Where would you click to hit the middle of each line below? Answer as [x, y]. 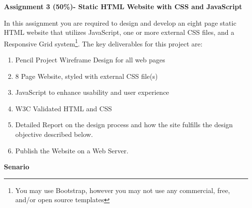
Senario [17, 167]
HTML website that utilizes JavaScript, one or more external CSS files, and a [119, 32]
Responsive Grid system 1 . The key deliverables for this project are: [103, 43]
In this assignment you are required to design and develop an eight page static [120, 22]
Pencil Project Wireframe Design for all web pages [90, 60]
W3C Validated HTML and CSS [63, 108]
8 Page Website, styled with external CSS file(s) [87, 76]
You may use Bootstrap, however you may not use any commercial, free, [123, 190]
